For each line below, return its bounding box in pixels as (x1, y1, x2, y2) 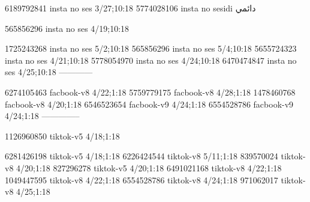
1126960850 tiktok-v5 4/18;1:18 (5, 129, 120, 142)
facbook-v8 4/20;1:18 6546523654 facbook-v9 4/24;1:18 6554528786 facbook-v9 (5, 97, 294, 110)
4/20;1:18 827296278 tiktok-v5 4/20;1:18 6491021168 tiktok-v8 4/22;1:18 (16, 161, 282, 174)
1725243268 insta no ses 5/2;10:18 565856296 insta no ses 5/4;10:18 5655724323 (5, 42, 297, 55)
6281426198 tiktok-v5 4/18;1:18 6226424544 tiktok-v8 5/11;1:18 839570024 (5, 150, 278, 162)
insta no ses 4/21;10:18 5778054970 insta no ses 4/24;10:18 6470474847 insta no (5, 54, 297, 66)
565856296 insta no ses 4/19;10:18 (5, 22, 130, 34)
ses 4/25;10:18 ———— (5, 66, 93, 78)
